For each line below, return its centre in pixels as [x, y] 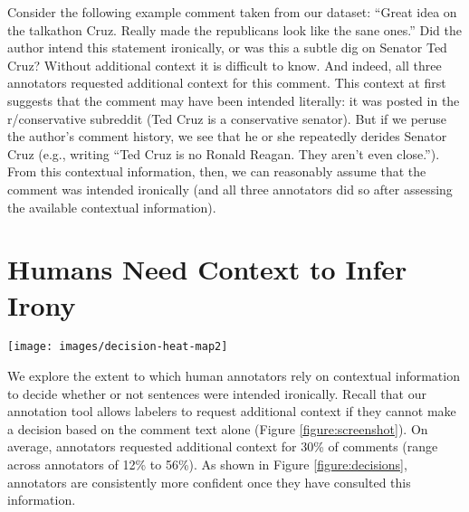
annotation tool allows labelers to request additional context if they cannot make [232, 411]
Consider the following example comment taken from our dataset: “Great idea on [232, 12]
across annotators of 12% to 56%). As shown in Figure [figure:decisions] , [207, 465]
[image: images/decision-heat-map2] [118, 347]
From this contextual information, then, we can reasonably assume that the [217, 171]
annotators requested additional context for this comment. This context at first [227, 83]
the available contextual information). [112, 207]
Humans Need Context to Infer [207, 269]
